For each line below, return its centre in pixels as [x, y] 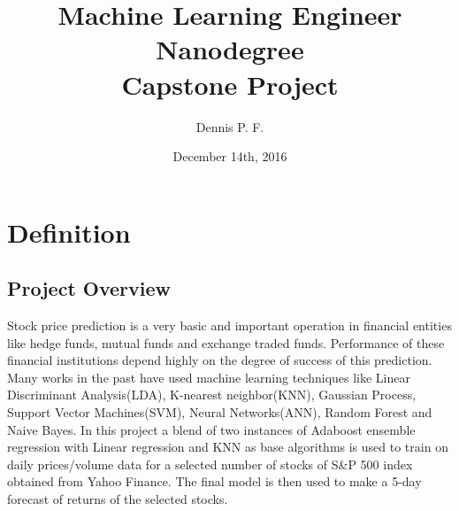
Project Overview [89, 288]
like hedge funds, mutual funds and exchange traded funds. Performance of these [226, 342]
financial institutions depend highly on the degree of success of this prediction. [220, 360]
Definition [69, 232]
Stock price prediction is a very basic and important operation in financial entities [229, 325]
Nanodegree [230, 49]
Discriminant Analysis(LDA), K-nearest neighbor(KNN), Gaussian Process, [212, 395]
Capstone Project [230, 84]
